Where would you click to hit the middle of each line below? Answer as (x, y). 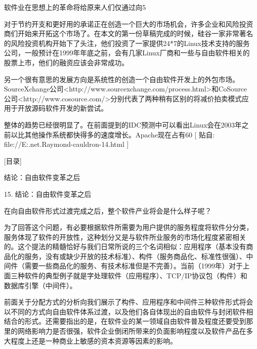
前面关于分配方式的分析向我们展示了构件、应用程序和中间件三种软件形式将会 (128, 302)
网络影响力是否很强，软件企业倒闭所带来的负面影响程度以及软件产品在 (132, 331)
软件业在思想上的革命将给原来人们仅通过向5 (75, 7)
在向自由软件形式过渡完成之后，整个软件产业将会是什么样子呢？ (108, 210)
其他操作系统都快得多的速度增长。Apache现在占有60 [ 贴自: (120, 134)
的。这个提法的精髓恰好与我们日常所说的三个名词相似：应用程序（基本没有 (125, 246)
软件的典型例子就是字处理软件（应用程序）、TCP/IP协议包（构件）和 (136, 276)
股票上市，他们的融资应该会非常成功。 (66, 62)
